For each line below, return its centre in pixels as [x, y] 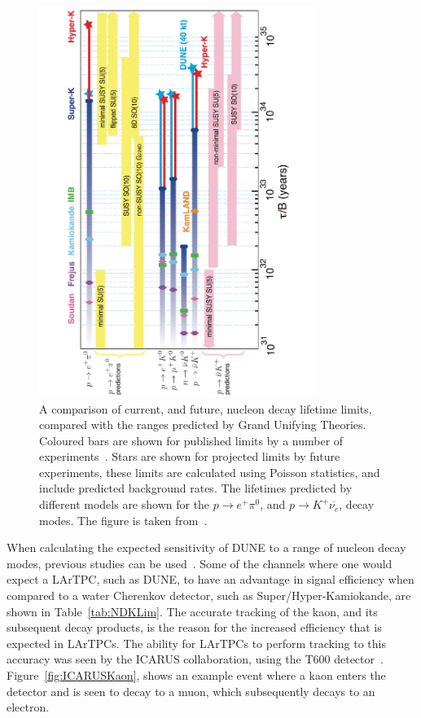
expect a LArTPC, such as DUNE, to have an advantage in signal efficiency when [210, 579]
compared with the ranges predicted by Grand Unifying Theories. [203, 425]
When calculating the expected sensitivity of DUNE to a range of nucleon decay [206, 547]
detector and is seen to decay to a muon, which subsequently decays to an [191, 691]
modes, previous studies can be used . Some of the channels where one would [200, 563]
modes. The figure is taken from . [123, 520]
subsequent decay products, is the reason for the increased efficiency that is [194, 627]
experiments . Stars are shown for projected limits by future [190, 456]
